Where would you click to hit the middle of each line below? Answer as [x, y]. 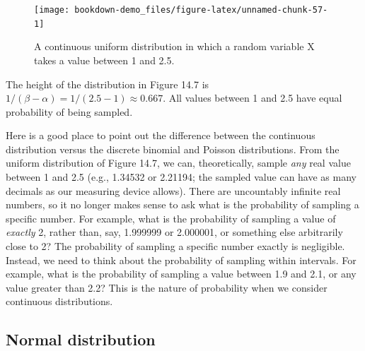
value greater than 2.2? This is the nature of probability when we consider [167, 287]
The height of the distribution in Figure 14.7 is [108, 84]
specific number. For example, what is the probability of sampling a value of [171, 218]
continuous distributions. [59, 301]
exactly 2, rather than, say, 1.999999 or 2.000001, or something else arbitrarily [174, 232]
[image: [52, 10]
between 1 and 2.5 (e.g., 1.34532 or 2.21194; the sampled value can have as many [181, 177]
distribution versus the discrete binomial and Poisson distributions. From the [173, 149]
